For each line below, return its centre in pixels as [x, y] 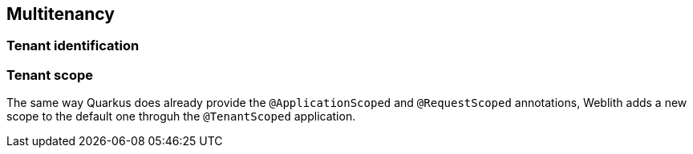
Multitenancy [61, 14]
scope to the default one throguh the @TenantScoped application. [181, 116]
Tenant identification [73, 46]
